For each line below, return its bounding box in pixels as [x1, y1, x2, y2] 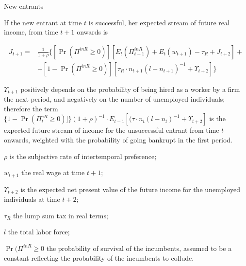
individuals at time [4, 194, 60, 204]
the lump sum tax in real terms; [13, 210, 108, 220]
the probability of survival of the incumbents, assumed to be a [46, 243, 232, 253]
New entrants [4, 1, 44, 11]
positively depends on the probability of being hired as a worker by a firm [20, 84, 240, 94]
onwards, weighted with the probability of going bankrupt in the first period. [4, 135, 232, 145]
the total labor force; [8, 227, 70, 237]
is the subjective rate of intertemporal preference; [9, 151, 157, 161]
